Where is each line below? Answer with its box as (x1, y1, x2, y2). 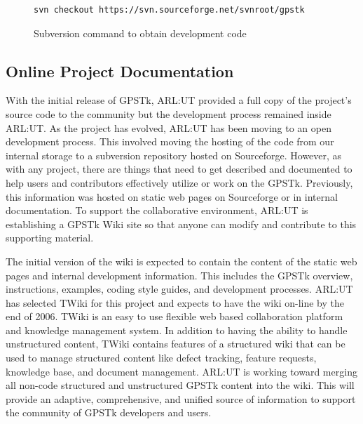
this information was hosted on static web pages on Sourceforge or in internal (6, 189, 338, 204)
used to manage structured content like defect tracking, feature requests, (6, 350, 317, 365)
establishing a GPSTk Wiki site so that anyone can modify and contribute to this (6, 216, 357, 231)
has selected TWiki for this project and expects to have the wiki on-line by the (6, 295, 344, 310)
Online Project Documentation (6, 60, 234, 81)
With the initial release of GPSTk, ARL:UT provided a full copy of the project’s (6, 93, 352, 107)
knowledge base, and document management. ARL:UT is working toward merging (6, 364, 357, 378)
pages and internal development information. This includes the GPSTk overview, (6, 267, 353, 282)
